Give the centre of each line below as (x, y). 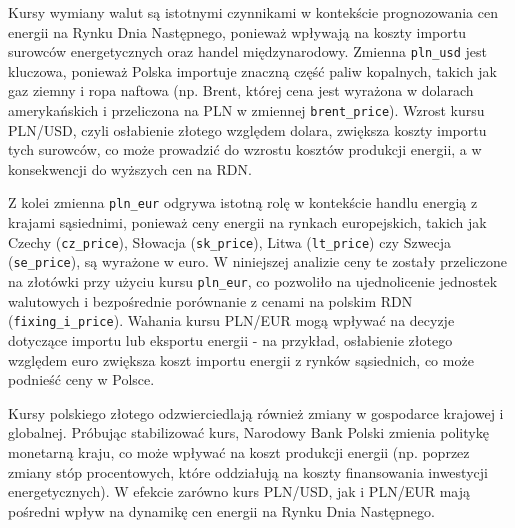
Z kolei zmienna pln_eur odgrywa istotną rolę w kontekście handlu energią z (243, 202)
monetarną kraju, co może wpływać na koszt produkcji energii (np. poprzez (239, 451)
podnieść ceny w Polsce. (81, 379)
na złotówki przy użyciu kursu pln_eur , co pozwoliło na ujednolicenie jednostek (253, 281)
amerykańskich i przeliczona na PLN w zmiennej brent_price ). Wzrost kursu (246, 110)
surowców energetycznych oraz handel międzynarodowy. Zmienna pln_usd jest (247, 51)
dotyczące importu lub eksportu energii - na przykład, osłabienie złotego (230, 339)
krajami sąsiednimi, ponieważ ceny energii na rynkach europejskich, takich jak (247, 222)
